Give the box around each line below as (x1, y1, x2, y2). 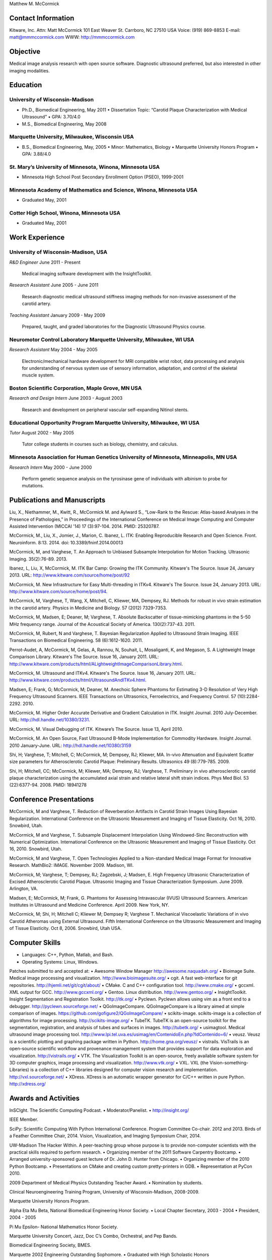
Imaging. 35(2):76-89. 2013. (9, 556, 67, 562)
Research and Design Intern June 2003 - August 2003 (9, 395, 123, 401)
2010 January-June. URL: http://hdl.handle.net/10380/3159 (9, 742, 131, 748)
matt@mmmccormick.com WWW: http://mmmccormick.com (9, 34, 135, 40)
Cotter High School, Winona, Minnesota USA (9, 210, 121, 217)
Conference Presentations (9, 795, 94, 804)
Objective (9, 47, 41, 56)
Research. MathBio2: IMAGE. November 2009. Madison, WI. (9, 862, 134, 868)
